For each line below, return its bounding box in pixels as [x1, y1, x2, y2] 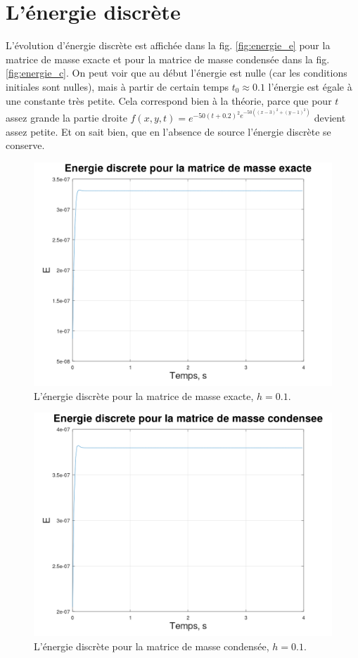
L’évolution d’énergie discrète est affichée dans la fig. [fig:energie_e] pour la [6, 38, 331, 53]
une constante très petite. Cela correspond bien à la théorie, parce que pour [6, 93, 332, 108]
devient [314, 110, 346, 125]
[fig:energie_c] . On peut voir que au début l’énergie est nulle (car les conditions [6, 65, 347, 80]
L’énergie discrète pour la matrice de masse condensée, [34, 638, 269, 653]
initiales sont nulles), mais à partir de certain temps [6, 79, 229, 93]
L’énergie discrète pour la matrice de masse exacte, [34, 388, 254, 403]
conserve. [6, 138, 45, 153]
